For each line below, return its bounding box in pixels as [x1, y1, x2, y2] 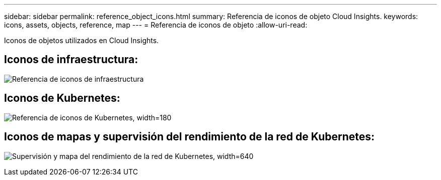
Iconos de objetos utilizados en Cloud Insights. [4, 36, 159, 45]
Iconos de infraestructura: [4, 53, 138, 66]
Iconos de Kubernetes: [4, 92, 120, 105]
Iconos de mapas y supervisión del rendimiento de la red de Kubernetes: [4, 130, 375, 143]
